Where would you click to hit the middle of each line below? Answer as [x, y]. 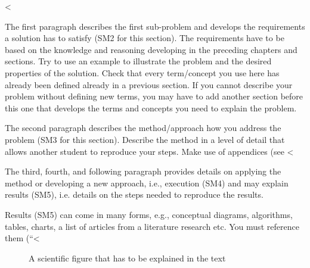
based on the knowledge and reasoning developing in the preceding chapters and [151, 49]
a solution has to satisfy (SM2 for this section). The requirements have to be [145, 38]
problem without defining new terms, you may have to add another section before [154, 96]
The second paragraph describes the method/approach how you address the [143, 128]
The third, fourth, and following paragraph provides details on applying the [143, 171]
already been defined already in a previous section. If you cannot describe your [149, 84]
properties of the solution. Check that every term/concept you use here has [142, 72]
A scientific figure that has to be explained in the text [127, 258]
